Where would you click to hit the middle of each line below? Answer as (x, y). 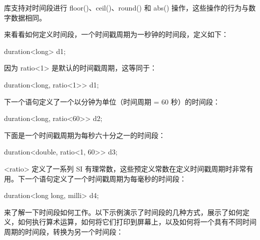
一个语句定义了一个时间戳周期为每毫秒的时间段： (105, 178)
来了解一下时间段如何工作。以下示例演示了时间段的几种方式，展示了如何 (123, 212)
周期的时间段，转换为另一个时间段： (64, 231)
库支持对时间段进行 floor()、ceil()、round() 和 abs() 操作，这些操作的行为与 (126, 7)
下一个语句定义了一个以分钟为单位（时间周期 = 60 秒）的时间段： (112, 101)
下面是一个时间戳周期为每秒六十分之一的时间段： (85, 135)
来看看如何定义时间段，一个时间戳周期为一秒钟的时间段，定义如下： (116, 34)
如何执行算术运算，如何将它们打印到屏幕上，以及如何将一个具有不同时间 (137, 222)
